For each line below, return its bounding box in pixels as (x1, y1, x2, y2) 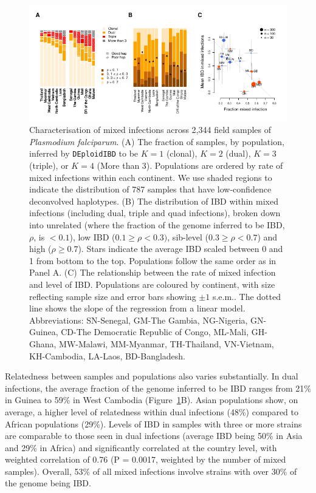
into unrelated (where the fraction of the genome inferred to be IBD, (29, 219, 285, 231)
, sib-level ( (167, 230, 209, 243)
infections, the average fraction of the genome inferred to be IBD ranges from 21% (5, 381, 311, 394)
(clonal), (166, 147, 197, 160)
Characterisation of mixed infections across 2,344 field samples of (29, 123, 272, 136)
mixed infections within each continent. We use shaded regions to (29, 171, 272, 183)
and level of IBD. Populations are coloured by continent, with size (29, 277, 275, 290)
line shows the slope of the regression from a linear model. (29, 302, 246, 314)
